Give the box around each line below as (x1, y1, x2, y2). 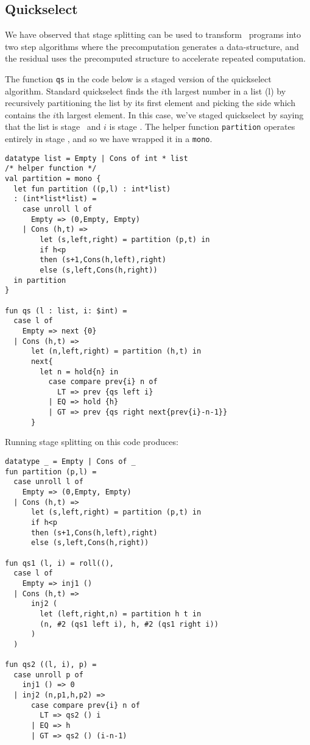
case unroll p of (13, 670, 83, 679)
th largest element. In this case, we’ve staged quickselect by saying (55, 108, 304, 121)
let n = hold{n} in (40, 367, 119, 376)
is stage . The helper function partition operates (109, 120, 295, 133)
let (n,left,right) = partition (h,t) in (30, 347, 202, 356)
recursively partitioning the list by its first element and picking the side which (5, 96, 295, 109)
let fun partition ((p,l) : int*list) (13, 184, 171, 193)
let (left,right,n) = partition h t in (40, 609, 202, 618)
